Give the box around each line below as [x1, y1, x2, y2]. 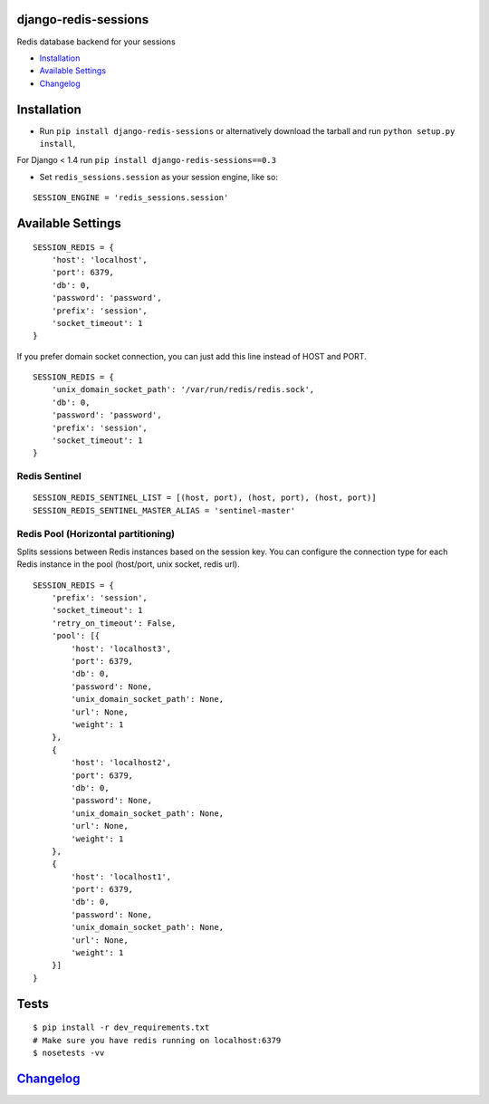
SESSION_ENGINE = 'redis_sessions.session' [33, 193, 229, 203]
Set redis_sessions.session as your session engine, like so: [39, 171, 278, 182]
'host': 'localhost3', [71, 643, 172, 654]
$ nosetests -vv [33, 1047, 105, 1058]
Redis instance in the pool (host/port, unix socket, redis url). [16, 559, 240, 570]
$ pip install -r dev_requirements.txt [33, 1022, 210, 1032]
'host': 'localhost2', [71, 757, 172, 768]
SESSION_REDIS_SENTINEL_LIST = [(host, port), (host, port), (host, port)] [33, 493, 377, 503]
